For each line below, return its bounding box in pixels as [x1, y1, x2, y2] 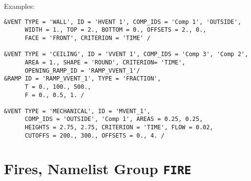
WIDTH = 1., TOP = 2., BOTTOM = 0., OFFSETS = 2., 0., [24, 26, 207, 34]
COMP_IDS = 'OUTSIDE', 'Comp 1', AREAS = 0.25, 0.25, [24, 116, 203, 123]
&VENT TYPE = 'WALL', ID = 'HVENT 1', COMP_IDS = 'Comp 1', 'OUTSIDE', [4, 18, 241, 25]
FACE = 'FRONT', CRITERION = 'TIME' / [24, 34, 151, 41]
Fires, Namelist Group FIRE [4, 158, 192, 178]
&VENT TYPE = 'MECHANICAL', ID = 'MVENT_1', [4, 107, 151, 115]
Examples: [4, 1, 35, 11]
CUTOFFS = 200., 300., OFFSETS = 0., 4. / [24, 132, 165, 139]
